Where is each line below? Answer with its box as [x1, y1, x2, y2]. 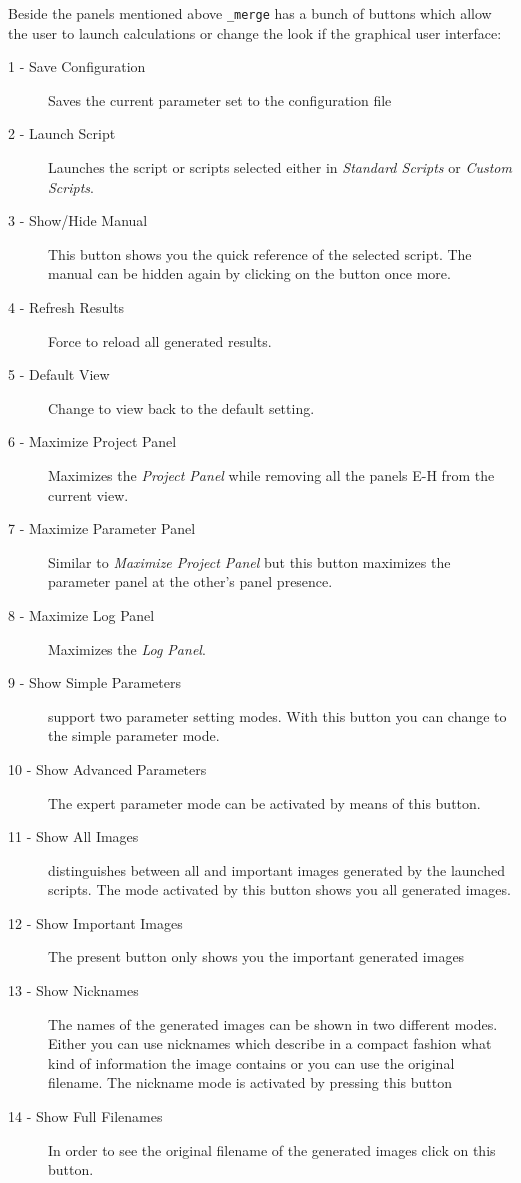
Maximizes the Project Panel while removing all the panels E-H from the [48, 464, 495, 485]
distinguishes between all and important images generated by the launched [48, 859, 505, 880]
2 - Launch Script [8, 123, 116, 144]
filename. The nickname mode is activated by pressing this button [48, 1072, 452, 1093]
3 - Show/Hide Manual [8, 210, 148, 231]
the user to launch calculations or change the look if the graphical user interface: [8, 22, 502, 43]
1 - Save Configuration [8, 56, 146, 77]
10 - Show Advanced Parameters [8, 758, 207, 779]
